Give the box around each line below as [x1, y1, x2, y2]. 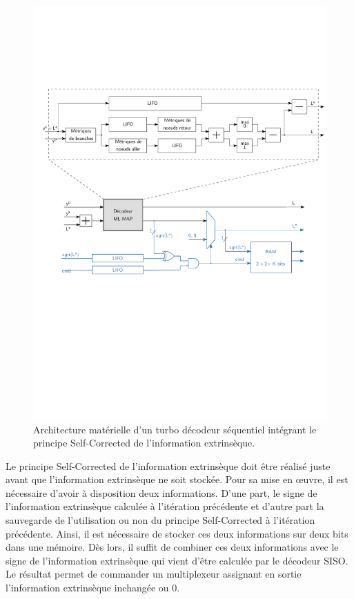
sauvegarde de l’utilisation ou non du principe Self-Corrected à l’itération [6, 513, 315, 527]
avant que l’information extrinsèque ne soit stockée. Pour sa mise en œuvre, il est [6, 472, 348, 487]
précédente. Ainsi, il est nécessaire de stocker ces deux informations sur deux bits [6, 526, 348, 540]
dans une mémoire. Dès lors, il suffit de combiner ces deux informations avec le [6, 540, 339, 554]
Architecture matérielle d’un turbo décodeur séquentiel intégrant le [33, 422, 317, 436]
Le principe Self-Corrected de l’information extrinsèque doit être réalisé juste [6, 458, 331, 473]
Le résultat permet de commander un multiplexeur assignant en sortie [6, 567, 302, 581]
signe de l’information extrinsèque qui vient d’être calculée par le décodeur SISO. [6, 553, 348, 567]
